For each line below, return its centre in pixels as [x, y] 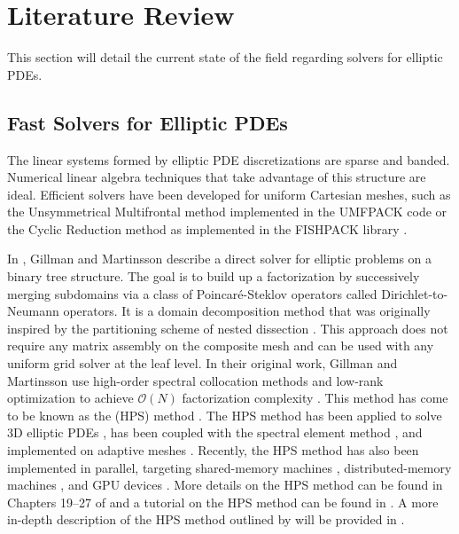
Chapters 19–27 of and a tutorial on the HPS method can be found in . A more [223, 502]
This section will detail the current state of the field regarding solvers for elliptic [225, 57]
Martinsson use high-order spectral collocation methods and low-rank [195, 380]
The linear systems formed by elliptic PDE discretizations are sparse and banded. [229, 159]
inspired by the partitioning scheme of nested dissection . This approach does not [228, 328]
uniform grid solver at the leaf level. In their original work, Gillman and [202, 363]
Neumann [33, 311]
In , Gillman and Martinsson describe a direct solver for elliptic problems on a [220, 259]
